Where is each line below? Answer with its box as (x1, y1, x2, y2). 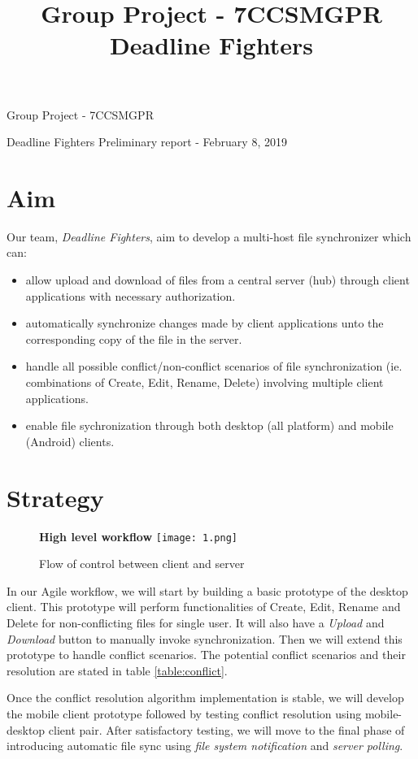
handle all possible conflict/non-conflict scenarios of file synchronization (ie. (25, 358, 403, 375)
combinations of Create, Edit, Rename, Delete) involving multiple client (25, 374, 384, 391)
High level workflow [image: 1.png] (39, 527, 237, 544)
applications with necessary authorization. (25, 287, 236, 304)
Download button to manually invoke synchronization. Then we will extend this (7, 630, 403, 647)
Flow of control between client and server (39, 555, 245, 572)
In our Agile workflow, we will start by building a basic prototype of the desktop (7, 582, 408, 599)
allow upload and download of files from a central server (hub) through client (25, 271, 410, 288)
